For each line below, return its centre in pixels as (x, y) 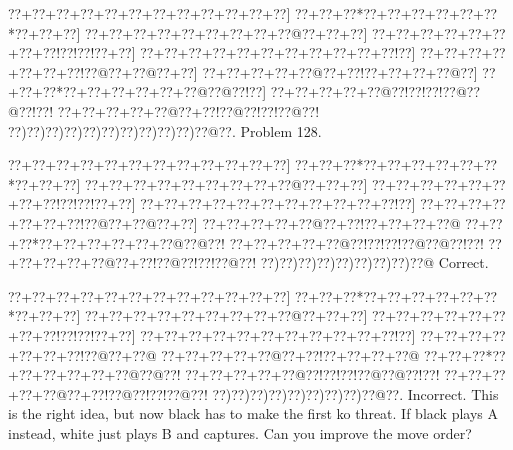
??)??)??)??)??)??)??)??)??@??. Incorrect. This (355, 393)
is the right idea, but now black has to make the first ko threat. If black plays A (253, 413)
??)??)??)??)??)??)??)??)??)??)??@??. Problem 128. (165, 130)
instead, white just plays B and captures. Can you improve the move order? (240, 432)
